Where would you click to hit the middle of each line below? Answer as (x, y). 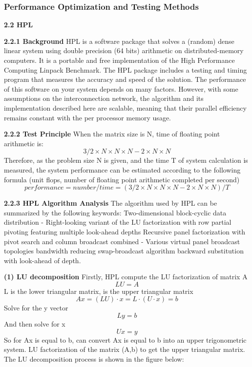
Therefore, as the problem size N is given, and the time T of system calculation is (126, 160)
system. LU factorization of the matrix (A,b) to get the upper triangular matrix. (125, 349)
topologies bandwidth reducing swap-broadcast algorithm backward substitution (124, 251)
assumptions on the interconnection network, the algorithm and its (104, 98)
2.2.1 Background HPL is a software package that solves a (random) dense (119, 41)
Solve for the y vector (36, 308)
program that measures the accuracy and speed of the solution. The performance (125, 79)
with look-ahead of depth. (42, 260)
